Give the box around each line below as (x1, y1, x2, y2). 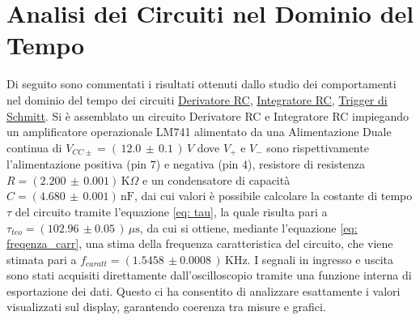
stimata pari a (6, 250, 77, 267)
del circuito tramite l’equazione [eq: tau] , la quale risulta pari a (15, 203, 328, 220)
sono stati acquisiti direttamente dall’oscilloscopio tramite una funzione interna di (6, 267, 412, 284)
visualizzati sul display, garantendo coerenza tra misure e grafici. (6, 298, 326, 315)
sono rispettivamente (266, 139, 369, 156)
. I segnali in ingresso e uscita (247, 250, 393, 267)
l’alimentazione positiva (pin (6, 156, 147, 173)
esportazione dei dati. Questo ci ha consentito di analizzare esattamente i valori (6, 282, 401, 299)
